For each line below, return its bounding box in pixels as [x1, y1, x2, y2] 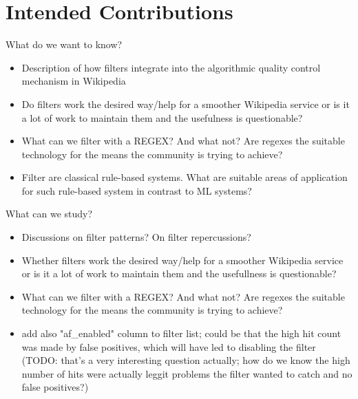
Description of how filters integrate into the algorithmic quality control [21, 60, 321, 74]
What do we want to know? [6, 37, 123, 52]
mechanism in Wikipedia [21, 74, 126, 88]
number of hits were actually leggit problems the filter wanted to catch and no [21, 366, 352, 380]
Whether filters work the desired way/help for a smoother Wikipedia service [21, 252, 344, 267]
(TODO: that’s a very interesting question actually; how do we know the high [21, 353, 350, 367]
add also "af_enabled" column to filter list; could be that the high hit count [21, 326, 341, 341]
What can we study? [6, 206, 93, 221]
